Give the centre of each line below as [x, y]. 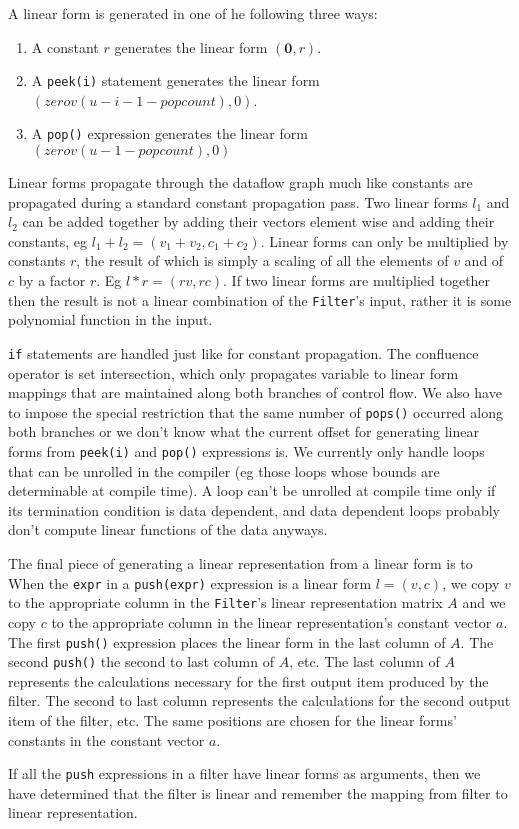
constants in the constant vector [106, 739]
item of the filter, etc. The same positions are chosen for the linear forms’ [232, 720]
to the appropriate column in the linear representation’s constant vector [271, 621]
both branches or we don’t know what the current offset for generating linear [243, 431]
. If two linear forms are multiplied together [357, 280]
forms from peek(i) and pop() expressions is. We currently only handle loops [246, 451]
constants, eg [48, 240]
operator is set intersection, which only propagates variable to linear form [233, 372]
